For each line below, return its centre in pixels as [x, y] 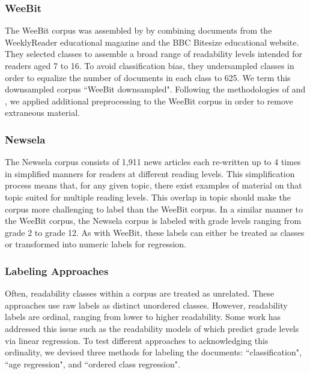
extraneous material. [42, 113]
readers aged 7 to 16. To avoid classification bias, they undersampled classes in [150, 65]
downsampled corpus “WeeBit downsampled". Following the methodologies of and [155, 89]
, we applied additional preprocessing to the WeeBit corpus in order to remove [149, 101]
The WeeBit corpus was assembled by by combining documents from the [138, 30]
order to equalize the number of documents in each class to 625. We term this [148, 77]
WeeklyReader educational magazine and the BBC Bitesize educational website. [152, 42]
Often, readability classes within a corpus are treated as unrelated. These [140, 293]
